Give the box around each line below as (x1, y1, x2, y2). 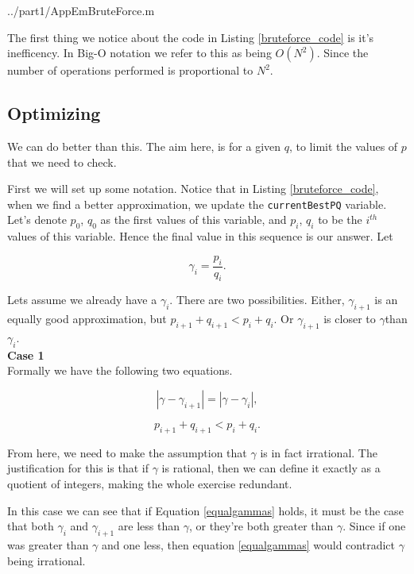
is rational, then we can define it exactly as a (161, 460, 381, 476)
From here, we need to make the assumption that (7, 444, 247, 460)
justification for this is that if (7, 460, 149, 476)
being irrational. (7, 552, 86, 568)
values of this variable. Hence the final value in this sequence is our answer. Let (7, 228, 393, 245)
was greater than (7, 536, 89, 553)
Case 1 (7, 346, 44, 363)
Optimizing (7, 101, 101, 125)
